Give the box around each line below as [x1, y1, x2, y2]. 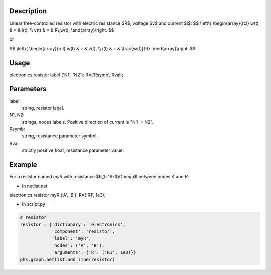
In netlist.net [22, 183, 48, 189]
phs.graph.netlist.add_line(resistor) [20, 256, 115, 262]
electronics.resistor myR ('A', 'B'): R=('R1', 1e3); [9, 192, 106, 198]
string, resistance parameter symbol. [22, 133, 98, 139]
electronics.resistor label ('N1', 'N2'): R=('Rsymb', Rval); [9, 72, 124, 78]
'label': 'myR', [51, 236, 92, 241]
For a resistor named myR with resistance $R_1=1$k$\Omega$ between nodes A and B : [9, 174, 189, 180]
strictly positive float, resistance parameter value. [22, 147, 124, 153]
